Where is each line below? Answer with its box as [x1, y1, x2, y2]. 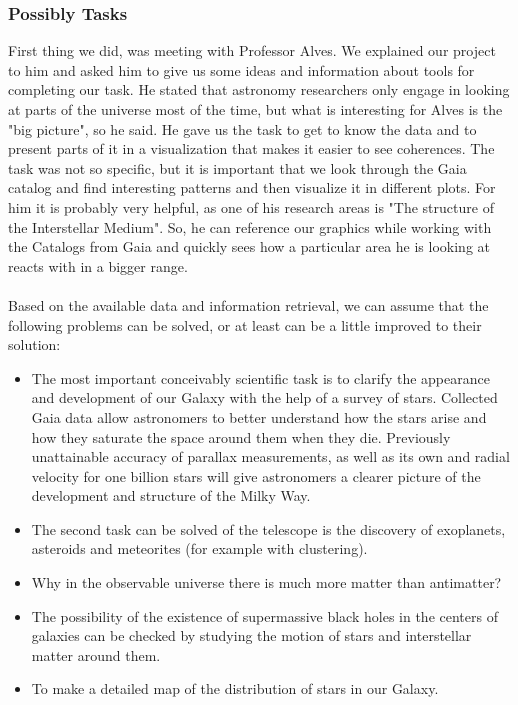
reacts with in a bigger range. [8, 255, 188, 276]
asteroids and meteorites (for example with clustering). [31, 538, 368, 559]
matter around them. [31, 644, 161, 665]
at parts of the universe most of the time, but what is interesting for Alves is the [8, 99, 503, 119]
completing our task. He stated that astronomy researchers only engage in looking [8, 79, 510, 100]
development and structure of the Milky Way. [31, 485, 311, 506]
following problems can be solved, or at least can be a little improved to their [8, 314, 482, 335]
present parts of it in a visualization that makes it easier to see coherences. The [8, 138, 495, 159]
